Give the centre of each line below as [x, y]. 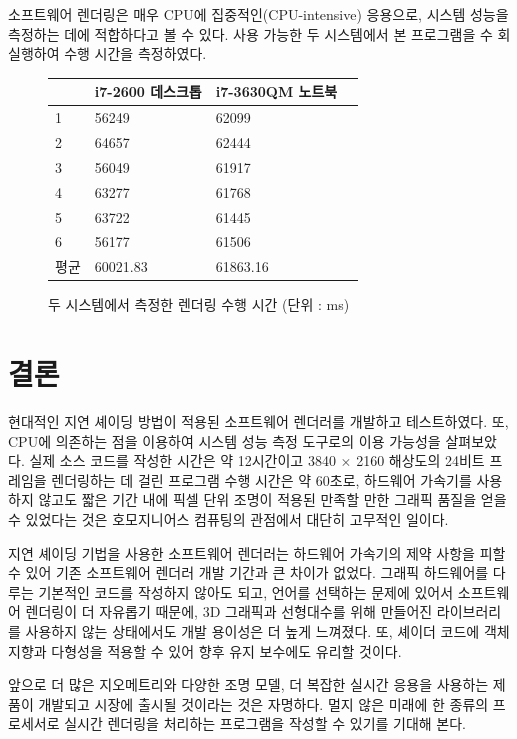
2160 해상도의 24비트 [420, 460]
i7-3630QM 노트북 [276, 91]
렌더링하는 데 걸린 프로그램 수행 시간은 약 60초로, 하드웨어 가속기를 [261, 479]
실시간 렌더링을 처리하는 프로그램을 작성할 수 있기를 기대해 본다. [265, 723]
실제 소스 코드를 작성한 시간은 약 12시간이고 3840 [182, 460]
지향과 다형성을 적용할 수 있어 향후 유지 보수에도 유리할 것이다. [205, 650]
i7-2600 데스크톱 [148, 91]
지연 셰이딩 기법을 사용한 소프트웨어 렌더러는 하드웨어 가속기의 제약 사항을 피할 [257, 552]
